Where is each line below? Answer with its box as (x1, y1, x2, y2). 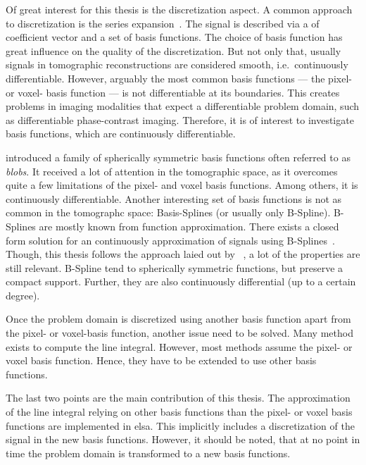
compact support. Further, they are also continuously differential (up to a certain (6, 274, 356, 289)
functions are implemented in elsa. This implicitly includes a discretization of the (6, 418, 355, 433)
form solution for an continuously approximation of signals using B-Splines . (6, 232, 335, 247)
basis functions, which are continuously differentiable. (6, 126, 236, 141)
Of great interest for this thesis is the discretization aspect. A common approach (6, 2, 353, 16)
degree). (6, 287, 40, 302)
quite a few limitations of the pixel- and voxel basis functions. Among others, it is (6, 178, 358, 192)
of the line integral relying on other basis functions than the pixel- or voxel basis (6, 404, 353, 419)
